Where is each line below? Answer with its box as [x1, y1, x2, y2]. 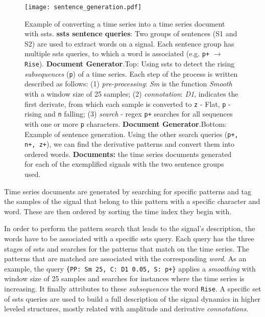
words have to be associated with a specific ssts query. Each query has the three [4, 233, 254, 244]
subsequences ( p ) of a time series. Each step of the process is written [25, 68, 238, 79]
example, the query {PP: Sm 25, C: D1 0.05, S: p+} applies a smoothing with [4, 263, 256, 274]
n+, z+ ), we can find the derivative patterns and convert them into [25, 139, 235, 149]
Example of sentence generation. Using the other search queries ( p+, [25, 128, 238, 139]
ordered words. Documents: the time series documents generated [25, 148, 232, 159]
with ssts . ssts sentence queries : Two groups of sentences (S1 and [25, 28, 237, 39]
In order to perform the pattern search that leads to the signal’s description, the [4, 223, 255, 234]
